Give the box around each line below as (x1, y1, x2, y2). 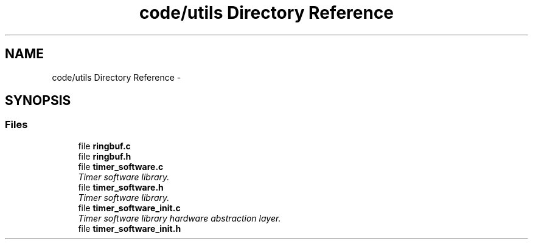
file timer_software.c (78, 161, 164, 172)
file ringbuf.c (78, 140, 131, 151)
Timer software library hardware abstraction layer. (78, 212, 281, 223)
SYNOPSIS (5, 93, 71, 109)
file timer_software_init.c (78, 202, 181, 213)
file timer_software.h (78, 181, 164, 192)
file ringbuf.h (78, 151, 131, 161)
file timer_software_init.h (78, 223, 181, 234)
